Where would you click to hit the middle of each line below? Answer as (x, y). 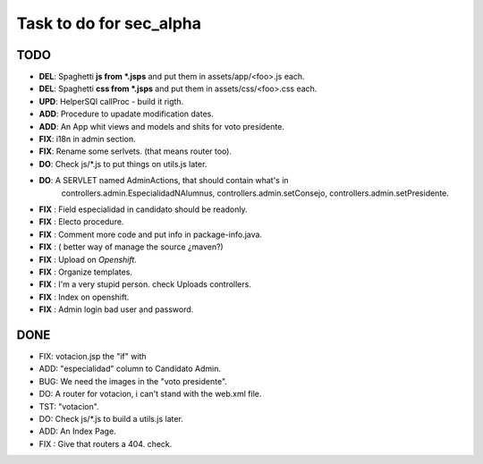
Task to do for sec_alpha (109, 23)
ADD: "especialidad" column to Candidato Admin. (130, 369)
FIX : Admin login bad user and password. (116, 309)
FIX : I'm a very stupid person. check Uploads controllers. (145, 284)
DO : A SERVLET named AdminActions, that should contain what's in (164, 181)
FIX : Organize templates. (86, 272)
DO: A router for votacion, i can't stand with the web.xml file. (150, 394)
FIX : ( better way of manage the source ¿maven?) (131, 247)
